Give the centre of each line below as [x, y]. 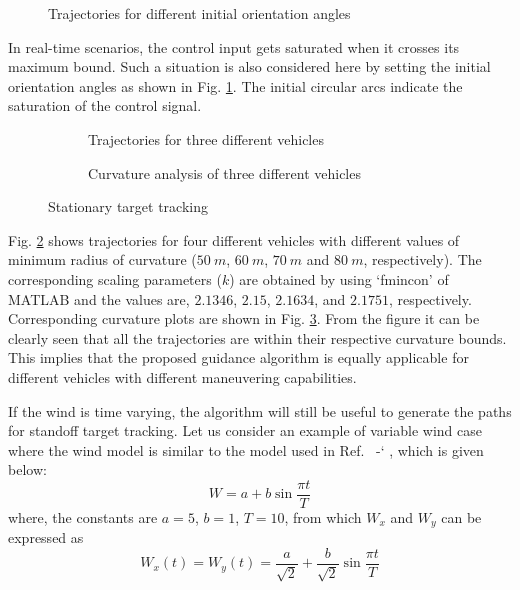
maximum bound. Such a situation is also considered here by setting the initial [249, 66]
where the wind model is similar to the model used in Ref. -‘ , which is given [246, 449]
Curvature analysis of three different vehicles [224, 172]
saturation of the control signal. [105, 105]
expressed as [46, 537]
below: [27, 469]
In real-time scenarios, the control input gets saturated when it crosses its [234, 46]
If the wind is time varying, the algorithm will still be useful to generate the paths [260, 410]
